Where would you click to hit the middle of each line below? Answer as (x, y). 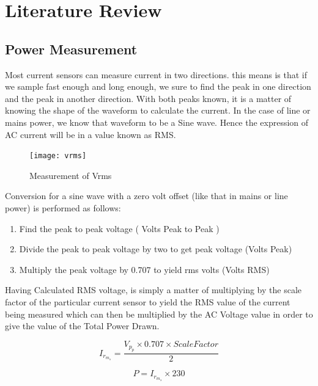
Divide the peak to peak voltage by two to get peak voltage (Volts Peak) (156, 249)
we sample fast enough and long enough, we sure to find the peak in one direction (158, 86)
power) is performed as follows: (63, 207)
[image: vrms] (58, 156)
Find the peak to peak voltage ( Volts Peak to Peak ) (119, 228)
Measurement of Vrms (71, 175)
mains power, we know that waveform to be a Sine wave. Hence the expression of (157, 122)
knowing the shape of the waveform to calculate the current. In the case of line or (158, 110)
